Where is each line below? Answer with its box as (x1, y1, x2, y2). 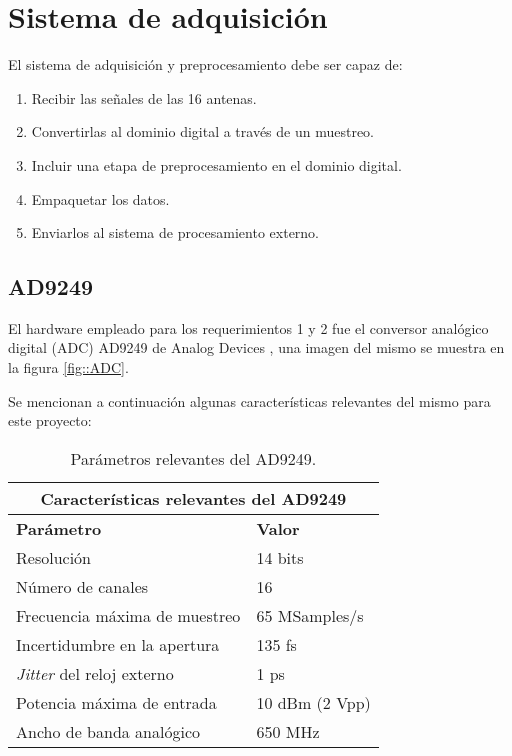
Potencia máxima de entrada (16, 690, 217, 714)
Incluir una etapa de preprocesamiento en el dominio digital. (31, 154, 402, 175)
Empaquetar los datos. (31, 188, 170, 209)
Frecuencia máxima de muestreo (16, 603, 241, 627)
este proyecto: (8, 410, 92, 431)
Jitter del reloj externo (16, 661, 174, 685)
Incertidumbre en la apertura (16, 632, 220, 656)
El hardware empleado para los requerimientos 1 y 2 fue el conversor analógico (8, 317, 489, 338)
